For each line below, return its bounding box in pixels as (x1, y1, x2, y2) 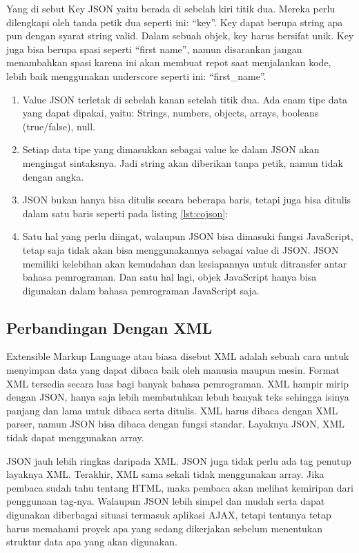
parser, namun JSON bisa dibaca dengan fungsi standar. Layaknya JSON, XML (6, 416, 345, 431)
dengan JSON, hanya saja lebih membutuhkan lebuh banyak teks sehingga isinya (6, 390, 349, 404)
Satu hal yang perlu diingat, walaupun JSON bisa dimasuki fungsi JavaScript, (22, 229, 353, 243)
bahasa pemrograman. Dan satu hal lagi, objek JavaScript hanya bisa (22, 270, 317, 284)
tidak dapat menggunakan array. (6, 430, 144, 445)
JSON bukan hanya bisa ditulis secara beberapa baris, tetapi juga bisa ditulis (22, 192, 351, 207)
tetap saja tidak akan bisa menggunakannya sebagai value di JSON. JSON (22, 242, 339, 257)
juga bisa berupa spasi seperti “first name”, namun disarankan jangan (6, 41, 302, 56)
